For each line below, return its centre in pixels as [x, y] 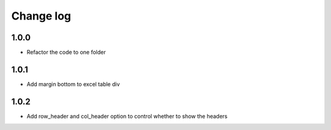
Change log [41, 16]
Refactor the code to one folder [66, 52]
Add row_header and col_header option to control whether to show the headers [127, 116]
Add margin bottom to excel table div [73, 84]
